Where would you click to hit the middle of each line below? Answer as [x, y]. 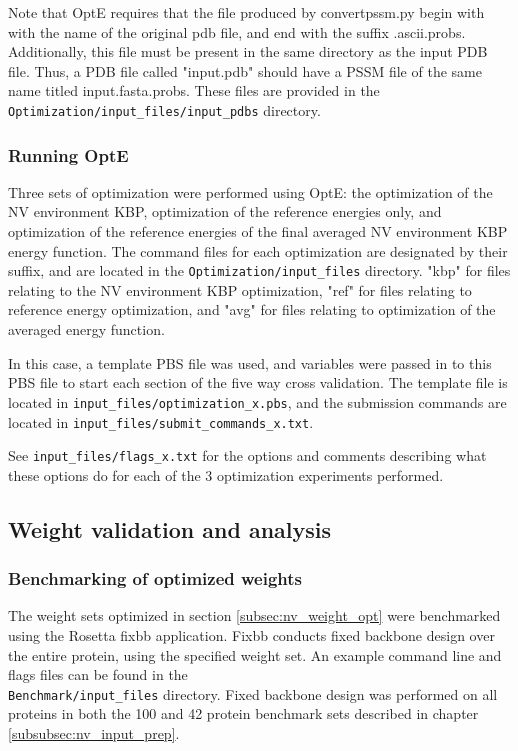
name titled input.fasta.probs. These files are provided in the [194, 90]
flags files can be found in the [98, 674]
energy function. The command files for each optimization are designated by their [258, 250]
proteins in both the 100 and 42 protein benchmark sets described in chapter [243, 713]
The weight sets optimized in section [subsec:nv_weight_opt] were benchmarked [254, 615]
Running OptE [68, 154]
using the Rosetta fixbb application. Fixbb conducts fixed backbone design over [251, 635]
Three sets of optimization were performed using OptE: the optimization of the [250, 191]
